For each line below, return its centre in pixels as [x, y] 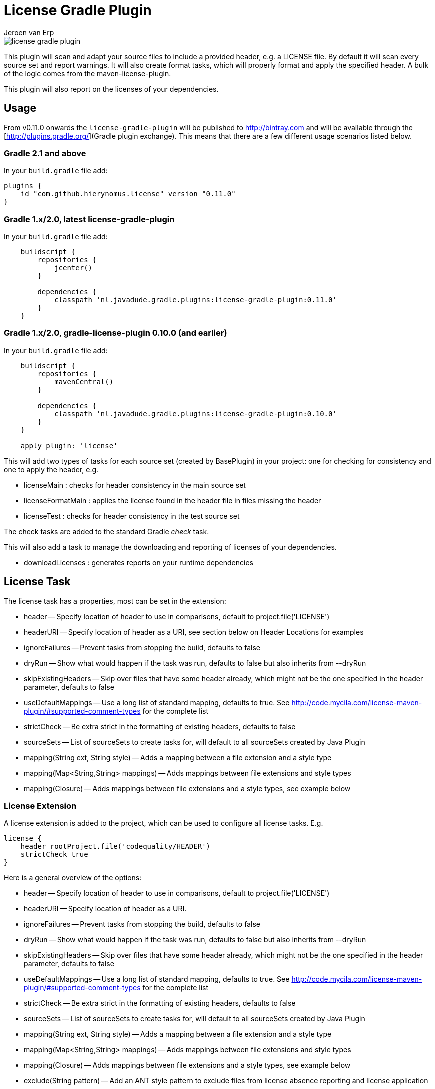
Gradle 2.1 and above [45, 153]
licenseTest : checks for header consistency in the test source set [132, 516]
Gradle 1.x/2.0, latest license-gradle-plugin [89, 219]
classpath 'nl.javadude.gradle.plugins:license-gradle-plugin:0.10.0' [196, 414]
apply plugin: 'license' [69, 446]
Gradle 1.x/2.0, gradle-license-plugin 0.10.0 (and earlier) [116, 333]
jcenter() [74, 268]
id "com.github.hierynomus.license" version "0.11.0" [128, 194]
